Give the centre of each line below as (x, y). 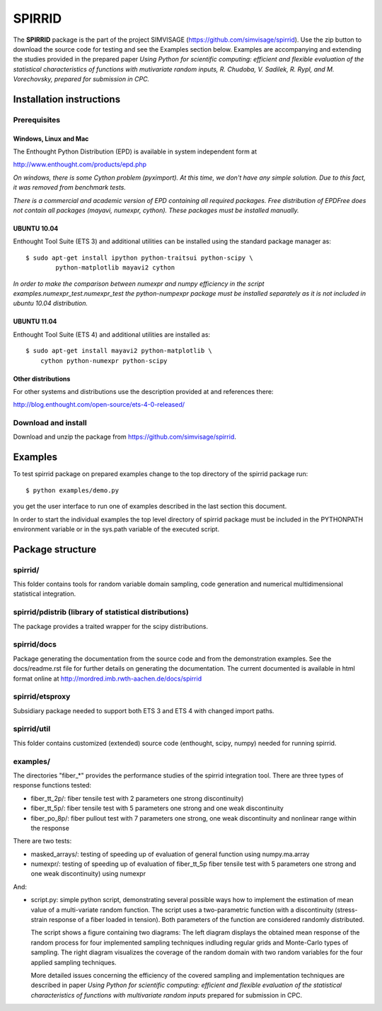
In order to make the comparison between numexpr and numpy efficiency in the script (139, 284)
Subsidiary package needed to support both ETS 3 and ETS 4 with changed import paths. (144, 710)
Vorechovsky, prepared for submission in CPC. (81, 79)
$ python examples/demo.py (73, 490)
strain (39, 920)
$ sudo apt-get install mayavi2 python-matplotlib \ (119, 351)
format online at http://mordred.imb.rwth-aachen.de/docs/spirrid (107, 678)
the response (50, 828)
